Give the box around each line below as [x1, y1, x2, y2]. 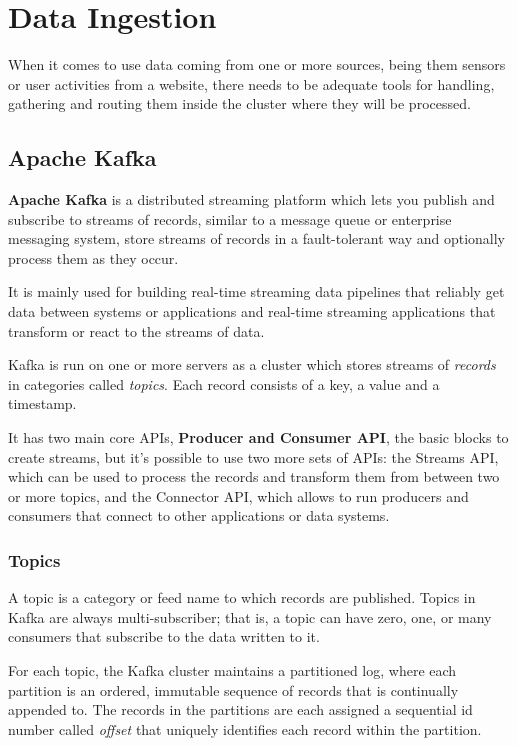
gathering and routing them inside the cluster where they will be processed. [8, 93, 471, 114]
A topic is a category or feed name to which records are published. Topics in [8, 587, 476, 608]
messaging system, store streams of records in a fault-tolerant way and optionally [8, 228, 505, 249]
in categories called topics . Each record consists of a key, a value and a [8, 373, 440, 394]
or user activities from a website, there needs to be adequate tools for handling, [8, 73, 495, 94]
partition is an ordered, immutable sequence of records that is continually [8, 679, 459, 700]
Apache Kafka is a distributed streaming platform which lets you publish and [8, 189, 495, 210]
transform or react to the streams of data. [8, 320, 265, 341]
